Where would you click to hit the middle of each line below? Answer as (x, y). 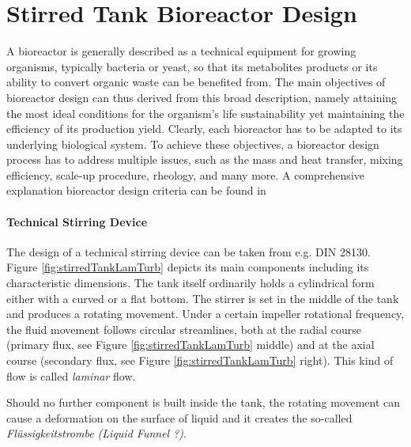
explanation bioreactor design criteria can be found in (136, 190)
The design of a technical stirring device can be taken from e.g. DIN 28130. (189, 251)
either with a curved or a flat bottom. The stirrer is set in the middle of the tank (203, 298)
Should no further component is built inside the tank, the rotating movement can (204, 402)
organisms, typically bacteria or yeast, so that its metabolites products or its (192, 66)
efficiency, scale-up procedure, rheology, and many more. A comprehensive (185, 174)
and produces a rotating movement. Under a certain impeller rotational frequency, (205, 314)
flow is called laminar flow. (71, 375)
